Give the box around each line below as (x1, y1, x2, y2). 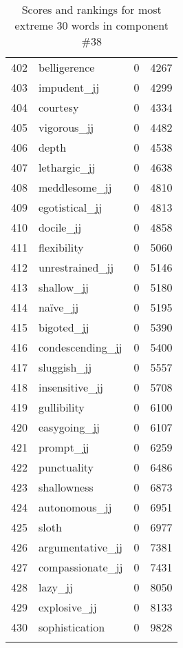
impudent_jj (39, 79, 100, 95)
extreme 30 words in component (14, 17, 169, 33)
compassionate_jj (39, 559, 123, 575)
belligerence (39, 59, 95, 75)
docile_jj (39, 219, 82, 235)
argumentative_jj (39, 539, 122, 555)
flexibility (39, 239, 84, 255)
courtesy (39, 99, 79, 115)
